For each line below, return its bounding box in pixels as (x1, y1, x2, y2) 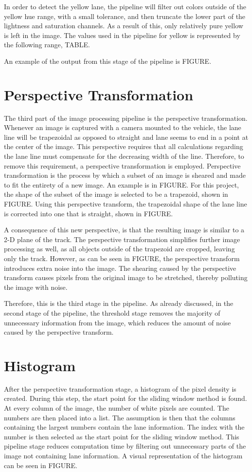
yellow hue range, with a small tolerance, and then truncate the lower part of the (4, 11, 246, 21)
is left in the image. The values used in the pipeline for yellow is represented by (4, 30, 240, 40)
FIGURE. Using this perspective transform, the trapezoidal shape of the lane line (4, 199, 247, 209)
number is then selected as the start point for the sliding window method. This (4, 431, 239, 441)
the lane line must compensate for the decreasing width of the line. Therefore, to (4, 151, 244, 161)
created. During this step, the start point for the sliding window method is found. (4, 393, 247, 403)
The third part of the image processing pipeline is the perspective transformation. (4, 113, 248, 123)
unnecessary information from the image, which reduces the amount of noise (4, 317, 231, 327)
